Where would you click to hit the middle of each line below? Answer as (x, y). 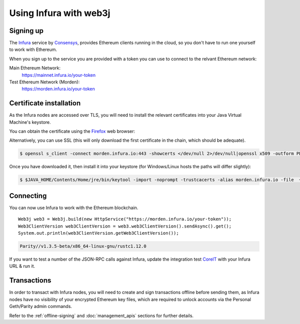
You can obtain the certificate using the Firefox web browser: (72, 131)
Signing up (26, 31)
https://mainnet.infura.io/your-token (59, 75)
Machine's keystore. (30, 122)
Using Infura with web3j (60, 13)
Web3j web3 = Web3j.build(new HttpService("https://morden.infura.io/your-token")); (125, 219)
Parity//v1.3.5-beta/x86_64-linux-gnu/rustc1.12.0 (83, 246)
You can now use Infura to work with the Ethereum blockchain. (74, 208)
